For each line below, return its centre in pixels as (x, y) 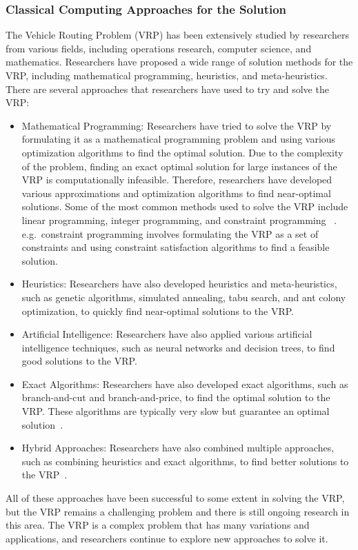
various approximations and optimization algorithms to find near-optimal (176, 193)
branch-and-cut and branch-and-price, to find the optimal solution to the (176, 397)
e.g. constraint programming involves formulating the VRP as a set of (170, 233)
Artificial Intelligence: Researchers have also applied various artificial (167, 334)
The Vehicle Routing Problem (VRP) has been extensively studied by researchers (177, 35)
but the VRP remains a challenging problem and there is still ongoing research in (178, 511)
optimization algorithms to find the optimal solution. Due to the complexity (182, 152)
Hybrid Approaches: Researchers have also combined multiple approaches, (178, 448)
